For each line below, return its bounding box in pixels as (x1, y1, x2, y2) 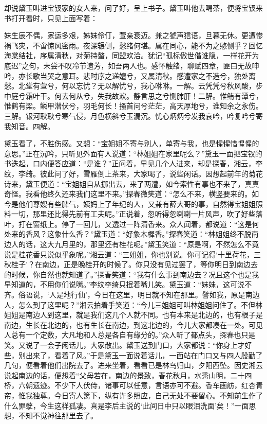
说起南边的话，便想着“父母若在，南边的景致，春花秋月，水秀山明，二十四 (4, 369, 252, 380)
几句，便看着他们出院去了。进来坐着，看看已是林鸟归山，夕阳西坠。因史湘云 (4, 360, 263, 370)
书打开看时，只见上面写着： (4, 12, 98, 23)
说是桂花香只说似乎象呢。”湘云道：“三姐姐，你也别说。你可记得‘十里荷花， (4, 249, 254, 259)
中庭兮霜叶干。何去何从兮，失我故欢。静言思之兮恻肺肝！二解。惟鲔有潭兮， (4, 90, 263, 101)
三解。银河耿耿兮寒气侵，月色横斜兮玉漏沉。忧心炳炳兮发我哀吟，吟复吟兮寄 (4, 110, 263, 121)
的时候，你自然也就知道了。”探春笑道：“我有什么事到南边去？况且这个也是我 (4, 269, 259, 279)
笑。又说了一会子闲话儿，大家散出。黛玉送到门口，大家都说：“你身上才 (4, 340, 245, 350)
